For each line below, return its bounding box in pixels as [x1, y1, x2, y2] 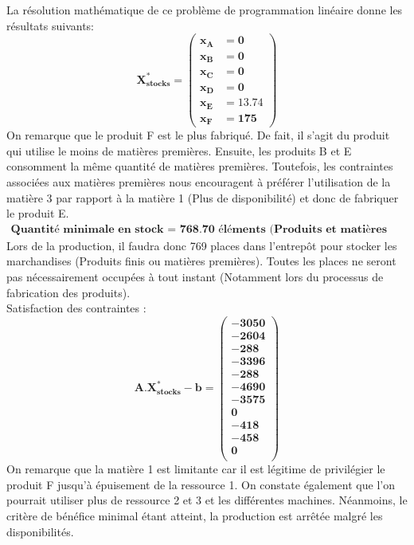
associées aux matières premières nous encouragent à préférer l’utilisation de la [6, 173, 391, 190]
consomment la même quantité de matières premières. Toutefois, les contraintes [6, 158, 393, 174]
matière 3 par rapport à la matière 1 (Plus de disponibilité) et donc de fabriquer [6, 189, 399, 206]
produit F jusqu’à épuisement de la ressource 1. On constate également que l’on [6, 476, 395, 492]
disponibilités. [6, 523, 74, 539]
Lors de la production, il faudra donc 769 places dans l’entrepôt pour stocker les [6, 237, 397, 253]
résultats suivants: [6, 17, 95, 33]
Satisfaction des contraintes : [6, 300, 146, 316]
